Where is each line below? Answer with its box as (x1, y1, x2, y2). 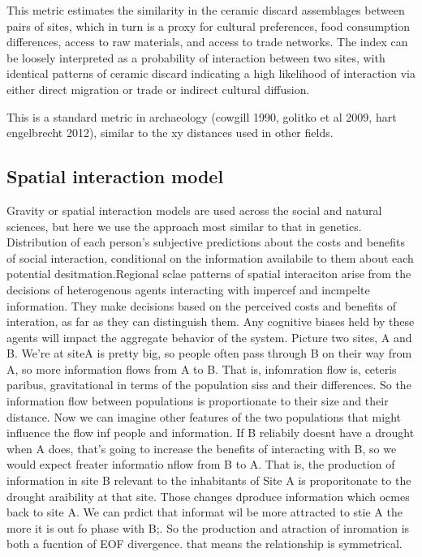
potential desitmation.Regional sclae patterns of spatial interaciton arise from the (6, 265, 411, 282)
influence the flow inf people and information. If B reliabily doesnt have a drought (6, 424, 415, 441)
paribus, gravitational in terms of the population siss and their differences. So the (6, 376, 411, 393)
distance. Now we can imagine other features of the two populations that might (6, 408, 402, 425)
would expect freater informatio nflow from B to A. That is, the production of (6, 456, 395, 473)
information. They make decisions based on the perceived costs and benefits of (6, 297, 397, 314)
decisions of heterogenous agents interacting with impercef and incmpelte (6, 281, 370, 298)
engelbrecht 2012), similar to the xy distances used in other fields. (6, 124, 334, 141)
